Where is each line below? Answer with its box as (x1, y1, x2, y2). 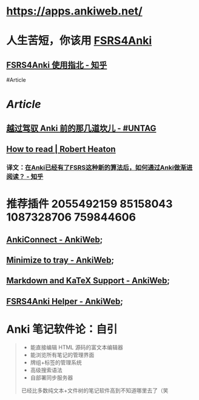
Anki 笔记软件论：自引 (6, 322, 118, 336)
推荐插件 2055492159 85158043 (6, 197, 173, 211)
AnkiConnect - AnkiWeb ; (6, 235, 103, 245)
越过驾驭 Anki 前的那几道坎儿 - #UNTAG (6, 123, 157, 133)
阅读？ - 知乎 (6, 173, 44, 181)
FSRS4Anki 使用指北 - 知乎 (6, 59, 107, 70)
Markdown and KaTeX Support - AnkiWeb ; (6, 276, 170, 286)
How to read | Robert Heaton (6, 144, 116, 155)
